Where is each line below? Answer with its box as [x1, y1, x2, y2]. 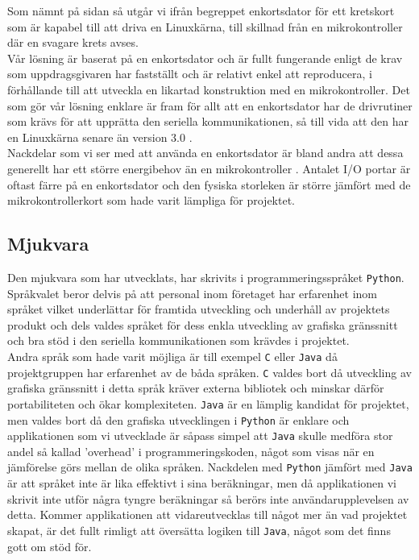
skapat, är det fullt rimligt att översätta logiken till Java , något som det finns [7, 521, 391, 538]
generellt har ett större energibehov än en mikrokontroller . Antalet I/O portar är [7, 160, 411, 176]
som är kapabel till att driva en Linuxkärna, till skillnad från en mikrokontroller [7, 18, 403, 35]
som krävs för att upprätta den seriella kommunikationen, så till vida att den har [7, 113, 409, 130]
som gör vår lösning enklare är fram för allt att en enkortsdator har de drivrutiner [7, 97, 413, 114]
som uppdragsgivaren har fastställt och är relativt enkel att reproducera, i [7, 65, 372, 82]
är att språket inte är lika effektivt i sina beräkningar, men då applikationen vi [7, 475, 396, 492]
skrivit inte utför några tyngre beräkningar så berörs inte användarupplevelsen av [7, 490, 409, 507]
